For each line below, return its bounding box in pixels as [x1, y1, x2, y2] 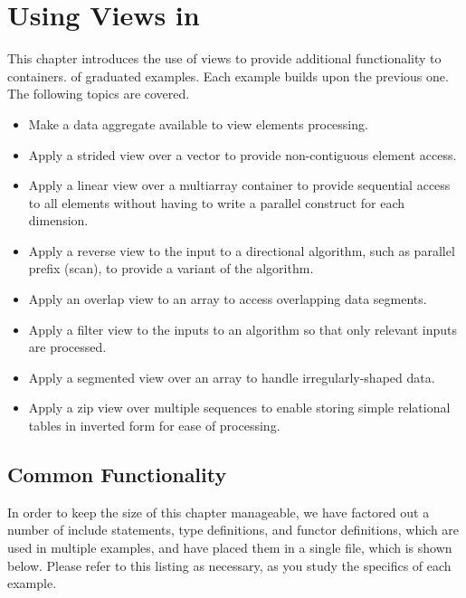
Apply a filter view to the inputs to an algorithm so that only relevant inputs [28, 319, 458, 338]
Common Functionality [7, 460, 227, 489]
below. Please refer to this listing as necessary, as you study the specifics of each [7, 555, 452, 574]
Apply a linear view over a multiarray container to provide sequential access [28, 176, 451, 195]
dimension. [28, 211, 89, 230]
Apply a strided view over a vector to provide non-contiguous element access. [28, 145, 457, 164]
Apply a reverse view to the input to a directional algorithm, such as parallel [28, 241, 455, 260]
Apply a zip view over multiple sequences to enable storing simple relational [28, 398, 451, 417]
